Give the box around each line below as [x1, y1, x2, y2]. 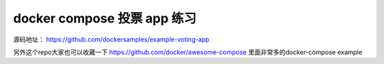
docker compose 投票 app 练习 [13, 11, 197, 26]
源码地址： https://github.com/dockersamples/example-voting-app [13, 35, 210, 44]
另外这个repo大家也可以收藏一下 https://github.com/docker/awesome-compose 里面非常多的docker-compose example [13, 48, 363, 56]
